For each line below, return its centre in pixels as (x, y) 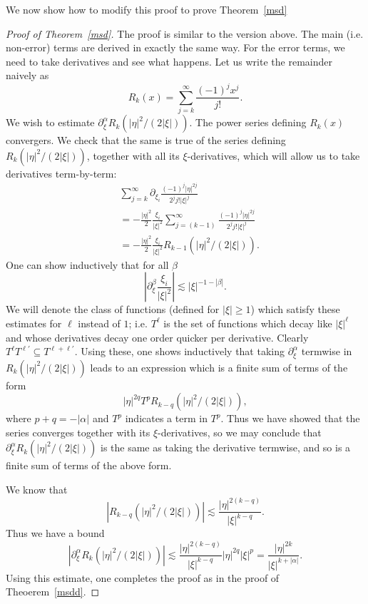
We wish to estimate (50, 122)
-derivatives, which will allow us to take (274, 155)
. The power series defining (248, 122)
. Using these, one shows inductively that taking (179, 351)
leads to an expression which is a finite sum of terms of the (219, 367)
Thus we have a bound (55, 533)
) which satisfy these (295, 309)
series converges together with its (78, 432)
